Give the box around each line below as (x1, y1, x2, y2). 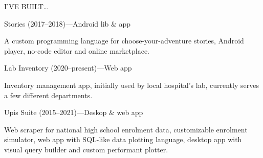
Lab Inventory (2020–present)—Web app (4, 62, 132, 73)
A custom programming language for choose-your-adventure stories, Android (4, 35, 244, 46)
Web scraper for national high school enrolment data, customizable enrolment (4, 124, 248, 134)
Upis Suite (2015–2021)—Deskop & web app (4, 107, 143, 118)
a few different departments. (4, 89, 93, 100)
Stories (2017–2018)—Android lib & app (4, 18, 131, 29)
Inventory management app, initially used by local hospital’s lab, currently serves (4, 79, 259, 90)
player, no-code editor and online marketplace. (4, 45, 150, 56)
